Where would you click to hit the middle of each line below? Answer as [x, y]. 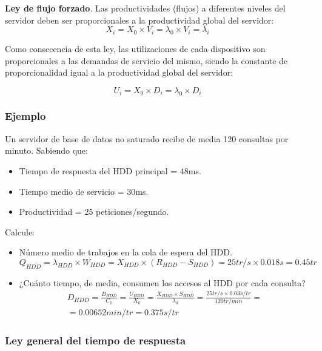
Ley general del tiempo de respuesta [96, 340]
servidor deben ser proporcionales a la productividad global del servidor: [139, 20]
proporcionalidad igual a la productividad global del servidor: [119, 72]
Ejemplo [25, 116]
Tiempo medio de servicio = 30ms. [84, 191]
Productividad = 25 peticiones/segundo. [94, 212]
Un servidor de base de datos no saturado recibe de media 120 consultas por [147, 138]
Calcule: [20, 231]
